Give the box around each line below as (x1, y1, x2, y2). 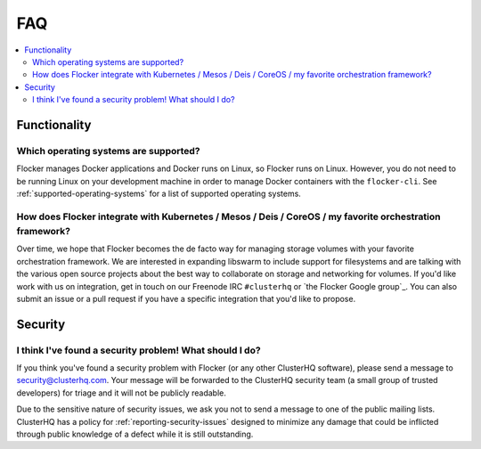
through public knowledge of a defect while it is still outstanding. (16, 429, 254, 440)
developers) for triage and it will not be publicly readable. (16, 388, 226, 398)
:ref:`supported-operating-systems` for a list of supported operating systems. (16, 188, 302, 200)
